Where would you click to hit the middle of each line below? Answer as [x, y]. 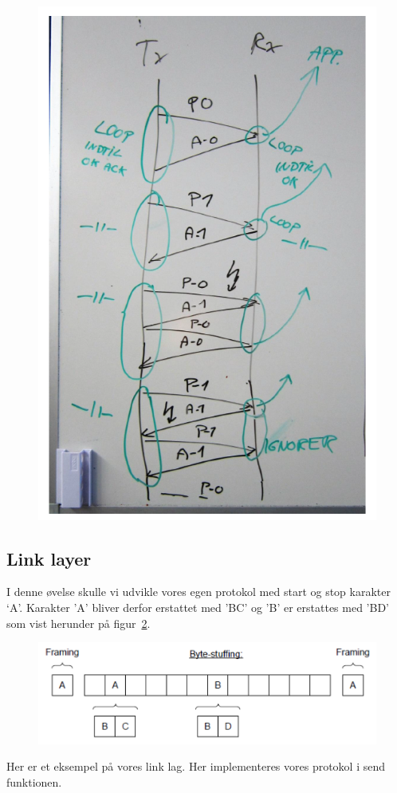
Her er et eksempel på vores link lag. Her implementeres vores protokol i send [196, 766]
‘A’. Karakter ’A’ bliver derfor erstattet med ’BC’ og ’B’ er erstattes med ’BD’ [198, 607]
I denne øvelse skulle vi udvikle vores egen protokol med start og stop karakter [198, 592]
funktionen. [34, 781]
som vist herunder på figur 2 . [79, 623]
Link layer [49, 558]
